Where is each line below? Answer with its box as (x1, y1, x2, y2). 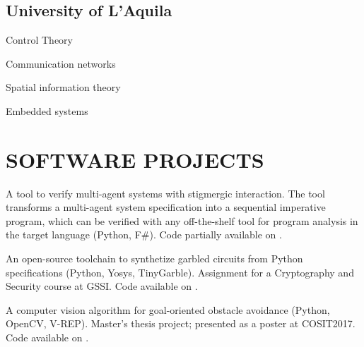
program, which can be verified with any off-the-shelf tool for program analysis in (6, 213, 358, 228)
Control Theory (6, 32, 73, 47)
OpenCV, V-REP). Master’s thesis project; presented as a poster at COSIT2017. (6, 316, 356, 331)
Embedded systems (6, 103, 88, 118)
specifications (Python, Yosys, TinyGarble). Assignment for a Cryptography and (6, 264, 354, 279)
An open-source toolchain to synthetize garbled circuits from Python (6, 251, 303, 266)
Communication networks (6, 56, 116, 71)
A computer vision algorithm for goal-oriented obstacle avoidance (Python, (6, 302, 330, 317)
